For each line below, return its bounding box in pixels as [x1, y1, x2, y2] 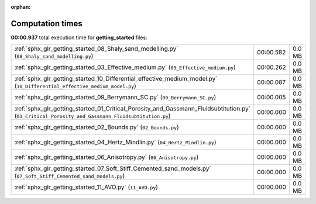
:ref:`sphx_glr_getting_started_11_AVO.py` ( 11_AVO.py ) [14, 183, 158, 191]
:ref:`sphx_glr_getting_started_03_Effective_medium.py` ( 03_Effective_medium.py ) [14, 63, 236, 71]
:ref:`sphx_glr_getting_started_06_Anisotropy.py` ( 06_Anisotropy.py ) [14, 153, 199, 161]
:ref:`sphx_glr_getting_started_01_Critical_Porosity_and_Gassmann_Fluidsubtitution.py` [14, 105, 251, 113]
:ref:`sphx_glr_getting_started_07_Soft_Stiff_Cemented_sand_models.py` [14, 164, 212, 172]
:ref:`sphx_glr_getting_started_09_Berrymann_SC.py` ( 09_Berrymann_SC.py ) [14, 94, 217, 102]
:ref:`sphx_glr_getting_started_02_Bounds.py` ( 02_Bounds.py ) [14, 123, 179, 132]
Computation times [11, 18, 83, 29]
